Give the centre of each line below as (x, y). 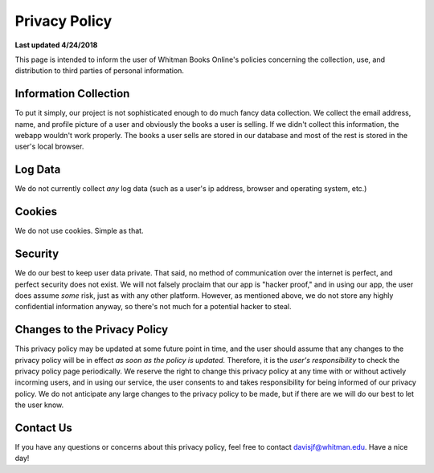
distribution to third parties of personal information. (100, 71)
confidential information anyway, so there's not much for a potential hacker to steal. (153, 307)
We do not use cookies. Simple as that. (79, 231)
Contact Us (43, 428)
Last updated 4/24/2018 (56, 45)
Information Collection (72, 94)
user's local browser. (49, 147)
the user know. (39, 405)
